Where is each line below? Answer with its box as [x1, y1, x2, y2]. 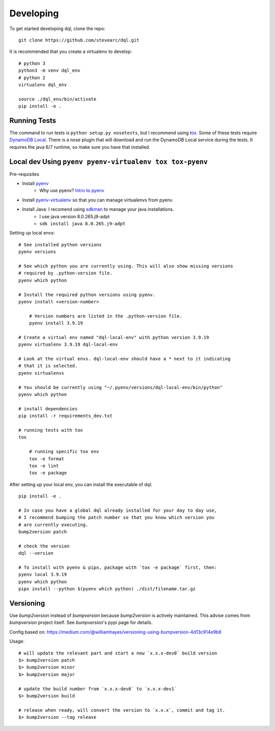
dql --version [18, 551, 53, 556]
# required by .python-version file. [18, 270, 113, 276]
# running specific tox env [29, 449, 99, 455]
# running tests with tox [18, 427, 84, 433]
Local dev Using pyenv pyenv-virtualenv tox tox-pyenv [9, 157, 208, 166]
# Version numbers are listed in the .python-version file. [29, 313, 183, 319]
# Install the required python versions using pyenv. [18, 292, 155, 298]
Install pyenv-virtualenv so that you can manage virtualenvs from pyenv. [22, 197, 174, 203]
